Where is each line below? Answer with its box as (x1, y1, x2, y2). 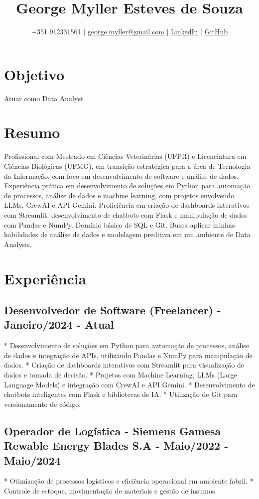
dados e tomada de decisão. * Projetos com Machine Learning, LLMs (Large (4, 370, 237, 380)
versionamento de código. (4, 398, 81, 409)
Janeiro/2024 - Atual (4, 317, 114, 332)
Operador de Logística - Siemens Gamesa (4, 423, 221, 438)
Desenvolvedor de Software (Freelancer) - (4, 302, 221, 318)
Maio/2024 (4, 452, 61, 468)
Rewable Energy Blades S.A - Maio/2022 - (4, 438, 229, 453)
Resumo (4, 122, 60, 142)
